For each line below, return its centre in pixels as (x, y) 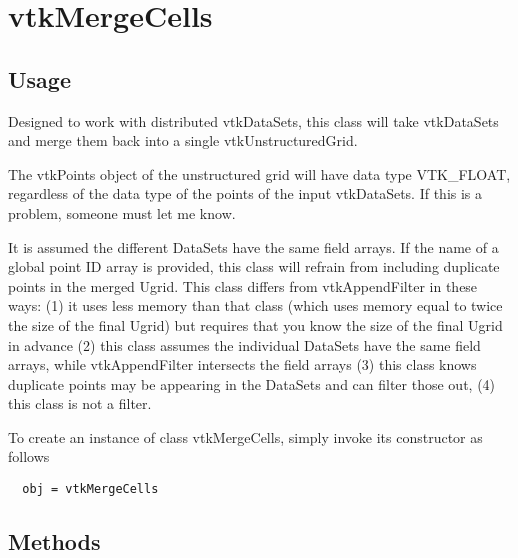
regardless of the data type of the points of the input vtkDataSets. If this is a (245, 193)
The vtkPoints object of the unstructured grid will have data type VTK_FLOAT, (259, 173)
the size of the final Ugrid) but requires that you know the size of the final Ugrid (255, 324)
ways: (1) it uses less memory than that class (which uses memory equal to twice (255, 305)
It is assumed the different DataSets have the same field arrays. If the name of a (253, 246)
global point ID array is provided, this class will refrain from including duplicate (254, 266)
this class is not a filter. (80, 403)
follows (29, 456)
